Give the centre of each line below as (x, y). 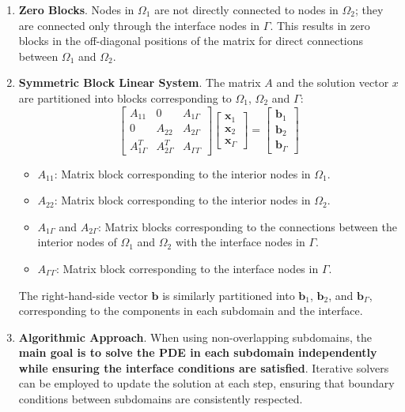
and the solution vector (333, 82)
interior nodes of (77, 242)
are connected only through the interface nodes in (139, 25)
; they (369, 9)
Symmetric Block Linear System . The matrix (140, 82)
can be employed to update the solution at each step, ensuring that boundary (206, 383)
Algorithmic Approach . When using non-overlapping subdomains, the (195, 337)
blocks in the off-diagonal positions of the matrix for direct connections (191, 41)
